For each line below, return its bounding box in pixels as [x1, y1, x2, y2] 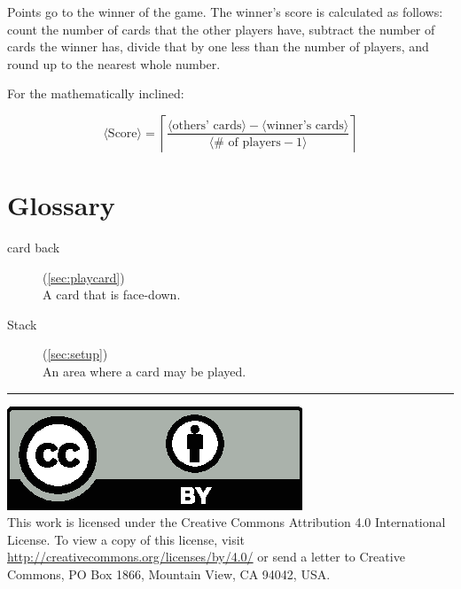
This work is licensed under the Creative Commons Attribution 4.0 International [7, 513, 446, 531]
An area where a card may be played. [43, 362, 246, 381]
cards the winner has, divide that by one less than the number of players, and [7, 37, 429, 56]
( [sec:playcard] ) [43, 267, 125, 286]
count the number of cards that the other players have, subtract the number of [7, 19, 435, 38]
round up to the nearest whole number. [7, 54, 221, 73]
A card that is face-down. [43, 285, 181, 304]
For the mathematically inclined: [7, 84, 184, 103]
